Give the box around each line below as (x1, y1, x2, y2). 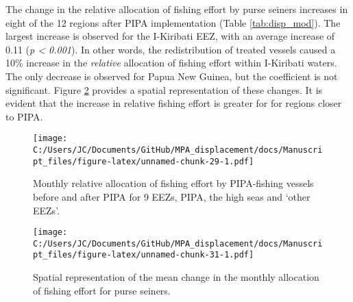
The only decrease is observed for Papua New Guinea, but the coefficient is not (5, 68, 338, 83)
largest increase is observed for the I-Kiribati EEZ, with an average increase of (5, 29, 335, 43)
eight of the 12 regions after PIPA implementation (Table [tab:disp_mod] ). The (5, 15, 341, 29)
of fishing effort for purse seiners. (33, 283, 171, 297)
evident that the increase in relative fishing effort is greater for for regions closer (5, 96, 342, 110)
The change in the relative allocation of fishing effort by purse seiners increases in (5, 2, 348, 16)
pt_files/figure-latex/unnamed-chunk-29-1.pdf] (33, 156, 254, 166)
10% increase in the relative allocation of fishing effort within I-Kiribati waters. (5, 55, 337, 70)
